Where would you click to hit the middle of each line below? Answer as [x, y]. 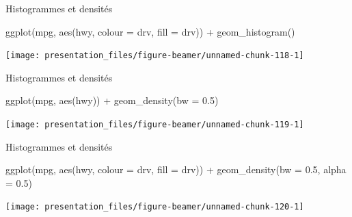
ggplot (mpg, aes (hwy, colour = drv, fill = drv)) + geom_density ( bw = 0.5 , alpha [176, 169]
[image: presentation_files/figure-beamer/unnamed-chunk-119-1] [155, 125]
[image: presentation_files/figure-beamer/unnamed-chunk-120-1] [155, 207]
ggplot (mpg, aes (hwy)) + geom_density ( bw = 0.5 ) [112, 100]
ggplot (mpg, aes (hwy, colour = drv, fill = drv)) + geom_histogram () [150, 31]
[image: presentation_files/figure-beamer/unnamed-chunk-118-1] [155, 56]
